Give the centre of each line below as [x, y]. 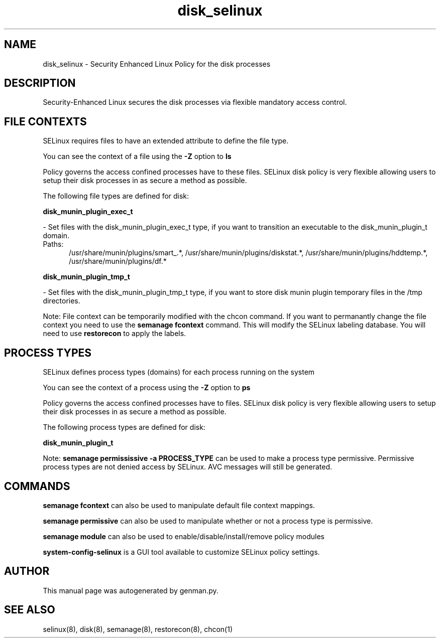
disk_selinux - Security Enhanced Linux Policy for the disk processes [157, 64]
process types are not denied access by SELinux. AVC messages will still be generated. [188, 467]
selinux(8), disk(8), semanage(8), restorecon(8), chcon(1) [138, 629]
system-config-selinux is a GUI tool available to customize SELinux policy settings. [181, 552]
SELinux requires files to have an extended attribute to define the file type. [166, 141]
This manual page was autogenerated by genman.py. [131, 590]
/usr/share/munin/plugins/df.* [118, 261]
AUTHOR [27, 571]
